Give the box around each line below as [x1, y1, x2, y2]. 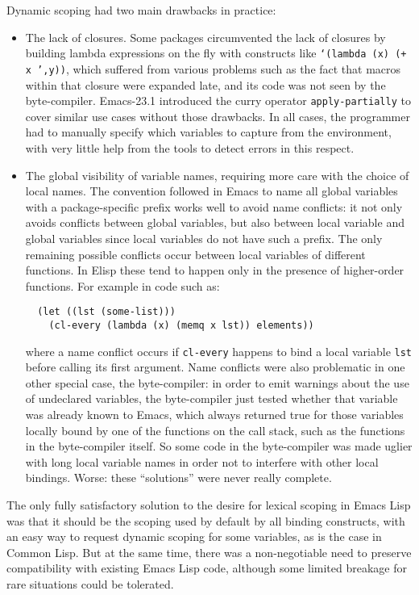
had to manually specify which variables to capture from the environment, [25, 124, 392, 140]
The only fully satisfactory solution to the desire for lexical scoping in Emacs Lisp [6, 497, 411, 513]
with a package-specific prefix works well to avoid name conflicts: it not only [25, 198, 403, 215]
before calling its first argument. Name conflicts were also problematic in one [25, 358, 405, 375]
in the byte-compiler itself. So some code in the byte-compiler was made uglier [25, 438, 413, 455]
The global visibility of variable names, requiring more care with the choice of [25, 166, 409, 183]
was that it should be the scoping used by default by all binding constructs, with [6, 512, 405, 529]
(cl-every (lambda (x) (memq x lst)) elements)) [48, 319, 314, 331]
